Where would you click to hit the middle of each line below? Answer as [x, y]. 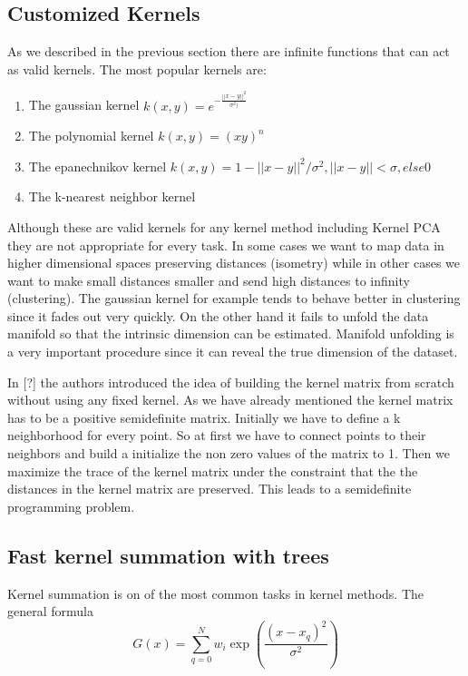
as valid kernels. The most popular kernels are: [137, 69]
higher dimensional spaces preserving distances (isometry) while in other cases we [234, 263]
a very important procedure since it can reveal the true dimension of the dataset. [233, 352]
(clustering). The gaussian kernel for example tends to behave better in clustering [234, 298]
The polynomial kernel [91, 136]
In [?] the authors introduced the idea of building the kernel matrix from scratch [231, 382]
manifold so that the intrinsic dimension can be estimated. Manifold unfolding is [231, 333]
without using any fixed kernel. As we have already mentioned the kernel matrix [230, 400]
